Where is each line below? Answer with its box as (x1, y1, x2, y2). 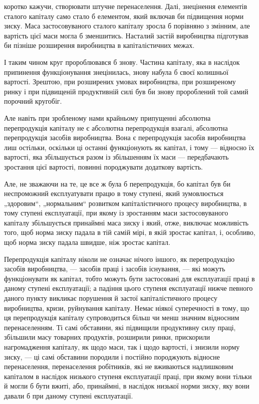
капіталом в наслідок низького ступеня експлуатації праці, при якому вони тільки (4, 371, 252, 381)
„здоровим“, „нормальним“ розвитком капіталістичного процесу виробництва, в (4, 198, 247, 208)
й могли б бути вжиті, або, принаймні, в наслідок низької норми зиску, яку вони (4, 381, 250, 391)
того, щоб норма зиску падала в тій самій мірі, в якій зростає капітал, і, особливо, (4, 227, 256, 237)
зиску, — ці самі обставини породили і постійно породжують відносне (4, 351, 220, 362)
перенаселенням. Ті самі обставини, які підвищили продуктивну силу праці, (4, 322, 236, 332)
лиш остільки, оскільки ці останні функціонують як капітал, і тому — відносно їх (4, 142, 255, 152)
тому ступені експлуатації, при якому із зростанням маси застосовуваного (4, 207, 228, 218)
